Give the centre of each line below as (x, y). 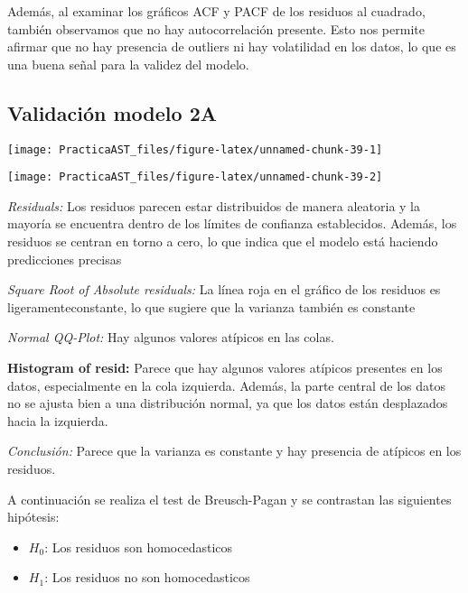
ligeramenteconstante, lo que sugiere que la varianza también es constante (211, 306)
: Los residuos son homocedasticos (139, 547)
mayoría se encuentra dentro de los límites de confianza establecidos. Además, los (232, 223)
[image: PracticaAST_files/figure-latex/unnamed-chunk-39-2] (195, 177)
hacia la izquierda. (58, 420)
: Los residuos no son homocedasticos (147, 577)
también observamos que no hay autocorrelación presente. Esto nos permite (216, 28)
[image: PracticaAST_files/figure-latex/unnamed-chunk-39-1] (195, 149)
